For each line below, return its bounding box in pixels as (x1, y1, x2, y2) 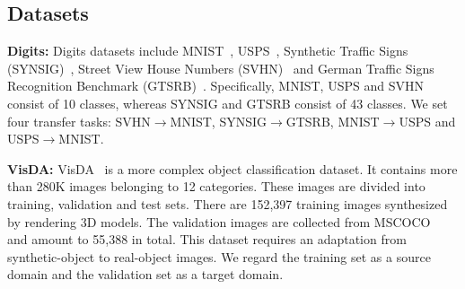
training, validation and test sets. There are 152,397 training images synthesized (7, 194, 448, 213)
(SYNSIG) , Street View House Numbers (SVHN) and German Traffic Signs (7, 58, 434, 77)
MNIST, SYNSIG (170, 111, 267, 130)
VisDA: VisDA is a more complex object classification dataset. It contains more (7, 159, 458, 178)
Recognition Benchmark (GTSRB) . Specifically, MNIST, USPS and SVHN (7, 76, 424, 95)
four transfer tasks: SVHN (7, 111, 151, 130)
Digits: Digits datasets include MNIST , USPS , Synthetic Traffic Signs (7, 41, 408, 60)
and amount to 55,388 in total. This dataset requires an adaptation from (7, 230, 407, 249)
